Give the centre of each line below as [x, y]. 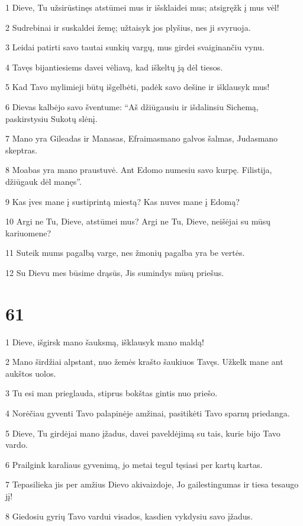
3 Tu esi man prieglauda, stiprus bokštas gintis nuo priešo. [112, 393]
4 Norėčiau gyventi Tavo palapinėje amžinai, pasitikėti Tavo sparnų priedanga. [148, 413]
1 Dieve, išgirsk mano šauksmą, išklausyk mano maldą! [105, 341]
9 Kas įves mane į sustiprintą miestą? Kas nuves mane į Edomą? [123, 201]
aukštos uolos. [31, 373]
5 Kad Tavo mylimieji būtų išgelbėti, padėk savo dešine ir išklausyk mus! [138, 87]
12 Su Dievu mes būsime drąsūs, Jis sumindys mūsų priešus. [115, 272]
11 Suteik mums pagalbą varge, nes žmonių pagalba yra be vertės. [125, 253]
